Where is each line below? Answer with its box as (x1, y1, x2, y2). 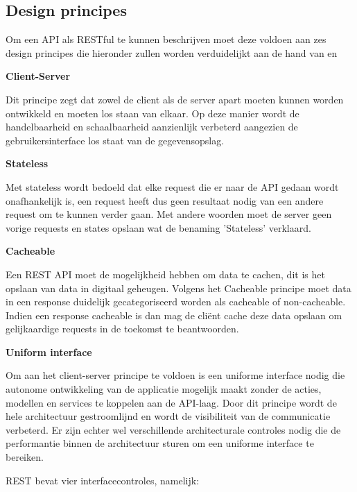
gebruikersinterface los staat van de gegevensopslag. (6, 133, 225, 147)
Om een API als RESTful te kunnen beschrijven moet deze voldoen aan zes (6, 32, 326, 46)
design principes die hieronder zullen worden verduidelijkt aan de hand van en (6, 45, 338, 60)
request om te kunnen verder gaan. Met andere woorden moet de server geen (6, 207, 332, 221)
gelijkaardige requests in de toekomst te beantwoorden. (6, 321, 239, 336)
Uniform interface (6, 344, 92, 359)
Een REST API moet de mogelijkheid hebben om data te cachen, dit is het (6, 266, 325, 281)
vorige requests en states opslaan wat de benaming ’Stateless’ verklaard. (6, 220, 311, 235)
